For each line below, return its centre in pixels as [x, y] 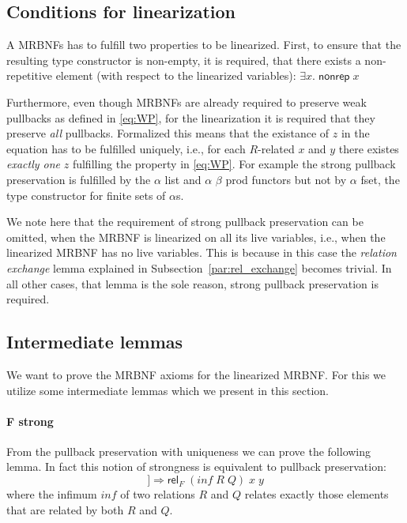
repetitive [29, 75]
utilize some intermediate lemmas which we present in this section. [168, 390]
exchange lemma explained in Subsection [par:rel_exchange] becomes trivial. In [199, 267]
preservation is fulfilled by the [79, 179]
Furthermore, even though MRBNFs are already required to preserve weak [187, 102]
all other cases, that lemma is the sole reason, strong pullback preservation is [192, 283]
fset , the [380, 179]
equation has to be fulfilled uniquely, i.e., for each [126, 148]
